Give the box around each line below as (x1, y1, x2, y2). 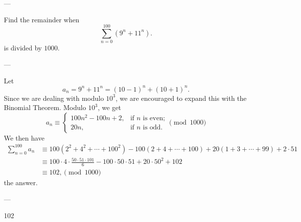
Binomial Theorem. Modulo (4, 102, 86, 112)
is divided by (4, 43, 42, 53)
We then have (4, 132, 45, 143)
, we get (97, 102, 121, 112)
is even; (143, 115, 165, 122)
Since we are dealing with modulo (4, 93, 104, 103)
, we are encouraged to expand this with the (115, 93, 247, 103)
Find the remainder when (4, 14, 79, 24)
